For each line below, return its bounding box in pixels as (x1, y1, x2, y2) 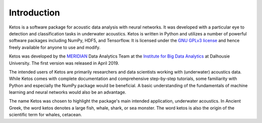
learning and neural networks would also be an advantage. (9, 90, 126, 95)
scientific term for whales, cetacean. (9, 112, 82, 118)
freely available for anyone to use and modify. (9, 44, 100, 50)
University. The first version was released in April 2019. (9, 60, 119, 66)
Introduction (9, 7, 60, 18)
